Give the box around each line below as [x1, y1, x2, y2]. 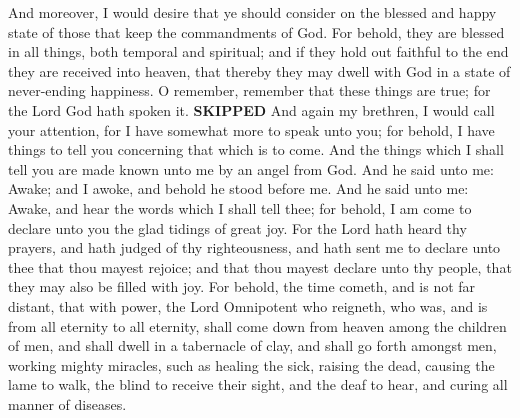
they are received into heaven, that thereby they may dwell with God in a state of [8, 60, 511, 81]
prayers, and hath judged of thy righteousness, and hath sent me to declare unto [8, 237, 501, 258]
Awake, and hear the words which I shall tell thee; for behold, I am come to [8, 197, 472, 218]
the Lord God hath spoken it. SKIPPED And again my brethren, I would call [8, 99, 495, 120]
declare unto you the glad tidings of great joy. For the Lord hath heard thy [8, 217, 467, 238]
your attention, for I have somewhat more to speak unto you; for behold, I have [8, 119, 495, 140]
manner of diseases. [8, 393, 127, 414]
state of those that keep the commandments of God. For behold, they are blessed [8, 21, 505, 42]
